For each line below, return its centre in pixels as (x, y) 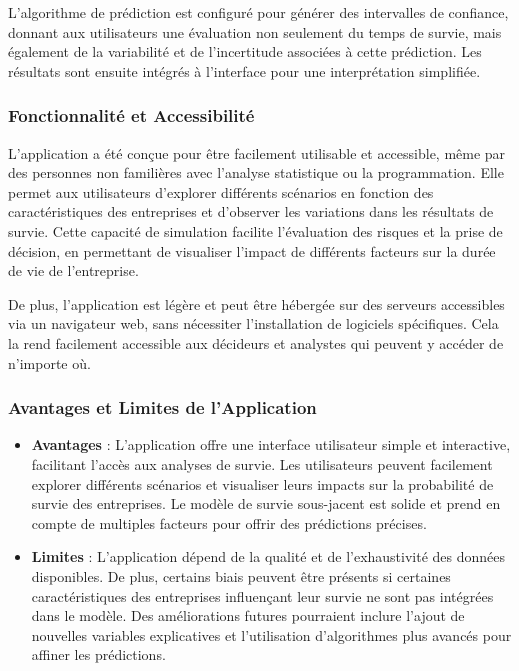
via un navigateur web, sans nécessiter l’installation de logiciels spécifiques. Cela (253, 323)
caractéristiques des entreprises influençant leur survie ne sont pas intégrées (262, 595)
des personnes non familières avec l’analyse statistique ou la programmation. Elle (256, 172)
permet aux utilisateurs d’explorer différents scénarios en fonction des (221, 191)
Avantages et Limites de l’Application (162, 407)
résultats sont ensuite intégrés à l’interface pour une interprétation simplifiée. (244, 70)
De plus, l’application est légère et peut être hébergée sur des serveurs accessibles (256, 303)
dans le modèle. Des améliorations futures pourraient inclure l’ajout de (248, 615)
